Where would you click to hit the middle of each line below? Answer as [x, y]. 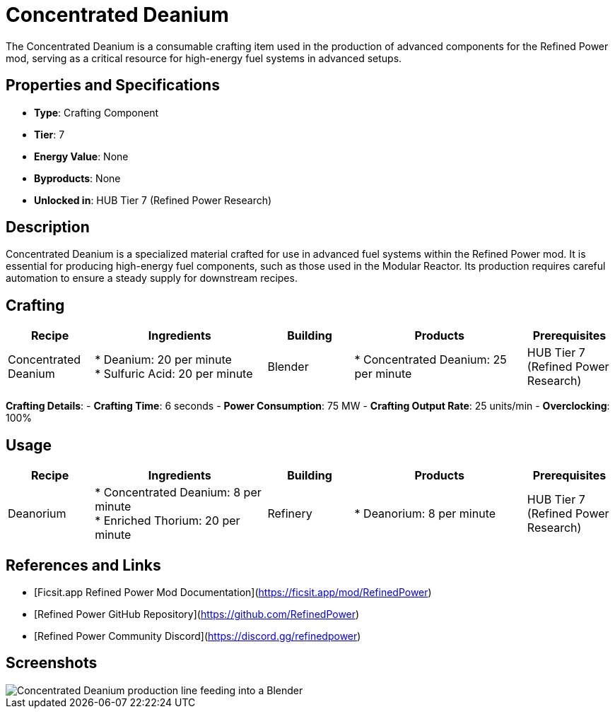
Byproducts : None [77, 178]
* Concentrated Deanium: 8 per [178, 493]
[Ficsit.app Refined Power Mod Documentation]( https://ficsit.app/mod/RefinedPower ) [233, 592]
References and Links [83, 565]
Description [48, 227]
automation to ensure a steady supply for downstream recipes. [152, 278]
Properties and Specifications [113, 85]
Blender [288, 367]
